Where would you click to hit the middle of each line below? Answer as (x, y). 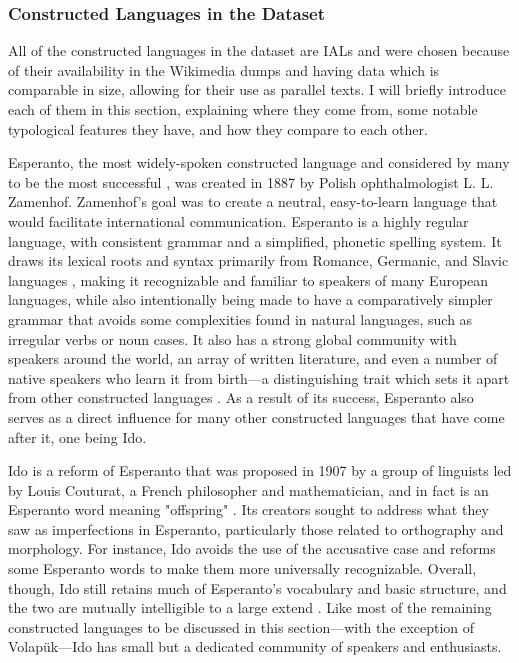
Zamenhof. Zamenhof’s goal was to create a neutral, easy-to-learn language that (253, 201)
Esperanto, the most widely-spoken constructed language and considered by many (259, 162)
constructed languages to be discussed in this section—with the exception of (241, 626)
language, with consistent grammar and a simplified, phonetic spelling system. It (255, 240)
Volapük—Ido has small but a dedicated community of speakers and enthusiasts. (255, 646)
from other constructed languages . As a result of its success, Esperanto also (241, 397)
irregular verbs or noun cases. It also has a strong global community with (232, 338)
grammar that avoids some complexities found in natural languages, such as (240, 318)
